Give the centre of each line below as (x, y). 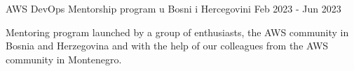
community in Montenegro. (64, 59)
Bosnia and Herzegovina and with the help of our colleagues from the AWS (167, 46)
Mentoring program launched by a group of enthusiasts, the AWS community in (177, 32)
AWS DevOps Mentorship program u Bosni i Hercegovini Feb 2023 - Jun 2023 (173, 8)
